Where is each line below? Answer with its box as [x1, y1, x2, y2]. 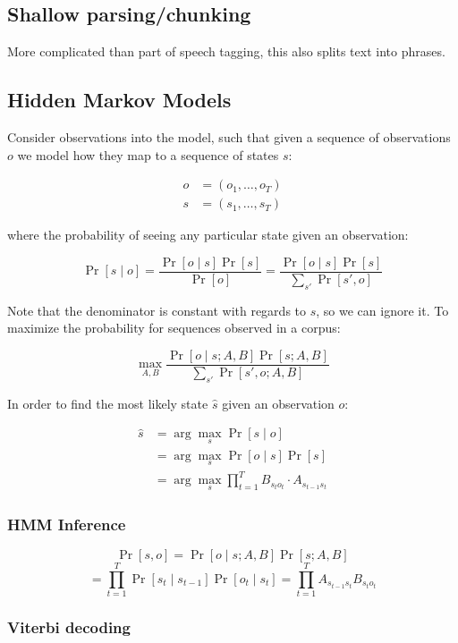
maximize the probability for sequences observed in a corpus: [7, 318, 341, 337]
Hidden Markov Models [7, 86, 232, 114]
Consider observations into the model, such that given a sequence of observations [7, 128, 451, 146]
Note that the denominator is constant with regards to [7, 300, 307, 319]
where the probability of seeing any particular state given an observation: [7, 225, 409, 244]
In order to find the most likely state [7, 393, 208, 412]
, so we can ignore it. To [316, 300, 449, 319]
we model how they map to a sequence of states [17, 145, 279, 164]
